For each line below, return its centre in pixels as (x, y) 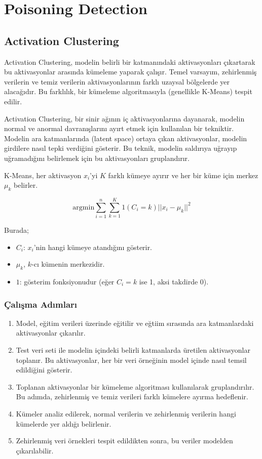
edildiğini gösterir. (44, 370)
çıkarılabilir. (35, 450)
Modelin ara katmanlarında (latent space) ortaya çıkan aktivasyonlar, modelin (126, 138)
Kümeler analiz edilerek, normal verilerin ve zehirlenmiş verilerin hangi (126, 413)
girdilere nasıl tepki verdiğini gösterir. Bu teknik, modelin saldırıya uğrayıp (121, 148)
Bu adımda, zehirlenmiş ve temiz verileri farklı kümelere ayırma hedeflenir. (132, 397)
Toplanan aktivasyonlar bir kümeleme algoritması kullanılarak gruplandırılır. (135, 386)
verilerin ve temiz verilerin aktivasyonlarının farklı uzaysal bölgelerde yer (117, 81)
